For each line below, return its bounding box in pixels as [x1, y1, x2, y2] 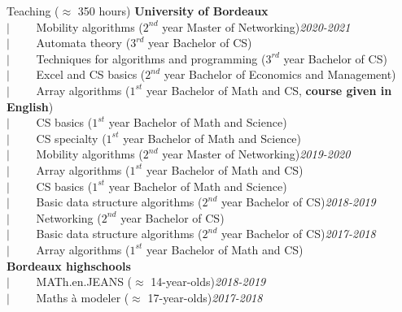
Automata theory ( [36, 34, 131, 51]
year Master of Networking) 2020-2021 [162, 18, 351, 35]
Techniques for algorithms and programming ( [36, 50, 266, 67]
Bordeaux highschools [7, 257, 131, 274]
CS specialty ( [36, 129, 107, 146]
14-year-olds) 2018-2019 [151, 273, 266, 290]
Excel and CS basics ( [36, 66, 146, 83]
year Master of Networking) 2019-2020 [162, 145, 351, 162]
